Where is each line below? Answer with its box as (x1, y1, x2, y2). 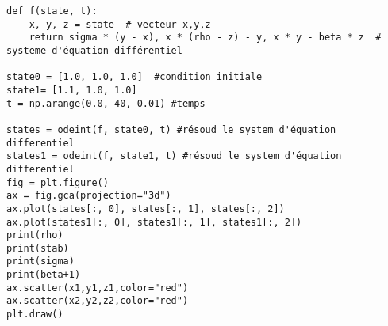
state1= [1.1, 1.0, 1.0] (6, 84, 137, 96)
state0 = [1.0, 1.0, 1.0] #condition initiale (6, 71, 263, 83)
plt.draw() (6, 309, 63, 320)
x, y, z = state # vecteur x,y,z (29, 18, 211, 30)
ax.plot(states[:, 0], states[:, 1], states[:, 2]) (6, 203, 285, 214)
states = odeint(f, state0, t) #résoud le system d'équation (6, 123, 336, 135)
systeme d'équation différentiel (6, 44, 182, 56)
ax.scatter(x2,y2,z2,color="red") (6, 295, 189, 307)
